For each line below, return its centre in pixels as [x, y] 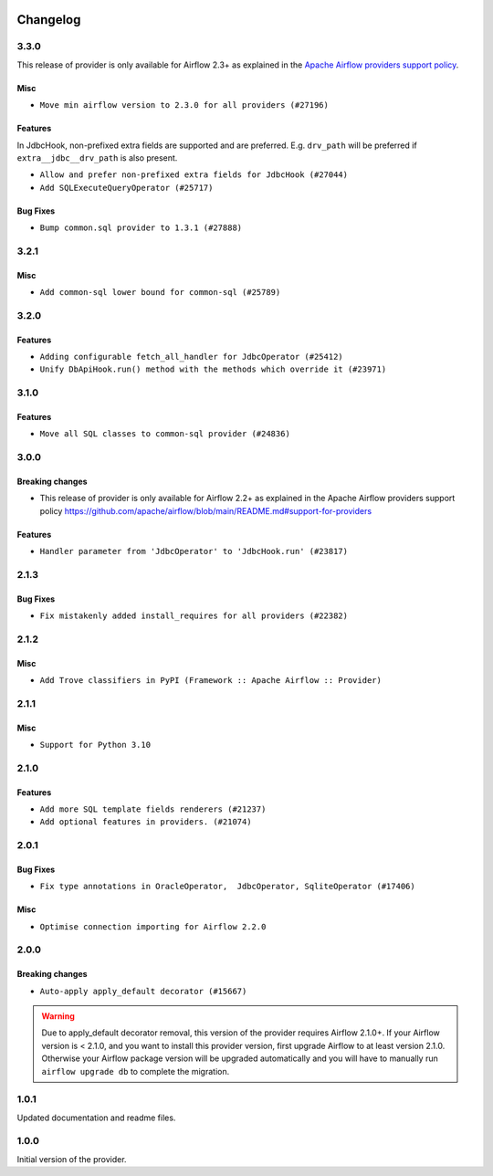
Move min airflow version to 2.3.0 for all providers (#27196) [184, 105]
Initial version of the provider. [72, 1159]
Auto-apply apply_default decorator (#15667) [143, 991]
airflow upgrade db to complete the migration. [136, 1071]
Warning [58, 1016]
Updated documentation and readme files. [96, 1118]
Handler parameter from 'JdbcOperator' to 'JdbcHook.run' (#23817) [194, 551]
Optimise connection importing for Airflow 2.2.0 [153, 926]
